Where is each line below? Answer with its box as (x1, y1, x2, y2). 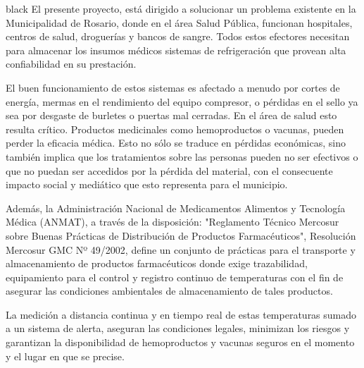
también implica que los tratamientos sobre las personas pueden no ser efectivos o (6, 149, 358, 164)
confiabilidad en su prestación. (6, 56, 137, 71)
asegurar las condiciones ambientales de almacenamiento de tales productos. (6, 283, 333, 298)
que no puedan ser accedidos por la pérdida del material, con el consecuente (6, 163, 333, 178)
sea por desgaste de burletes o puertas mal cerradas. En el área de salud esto (6, 108, 337, 123)
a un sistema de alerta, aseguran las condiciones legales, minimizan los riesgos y (6, 321, 350, 336)
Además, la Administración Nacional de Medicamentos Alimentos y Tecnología (6, 200, 346, 215)
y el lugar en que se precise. (6, 348, 125, 363)
